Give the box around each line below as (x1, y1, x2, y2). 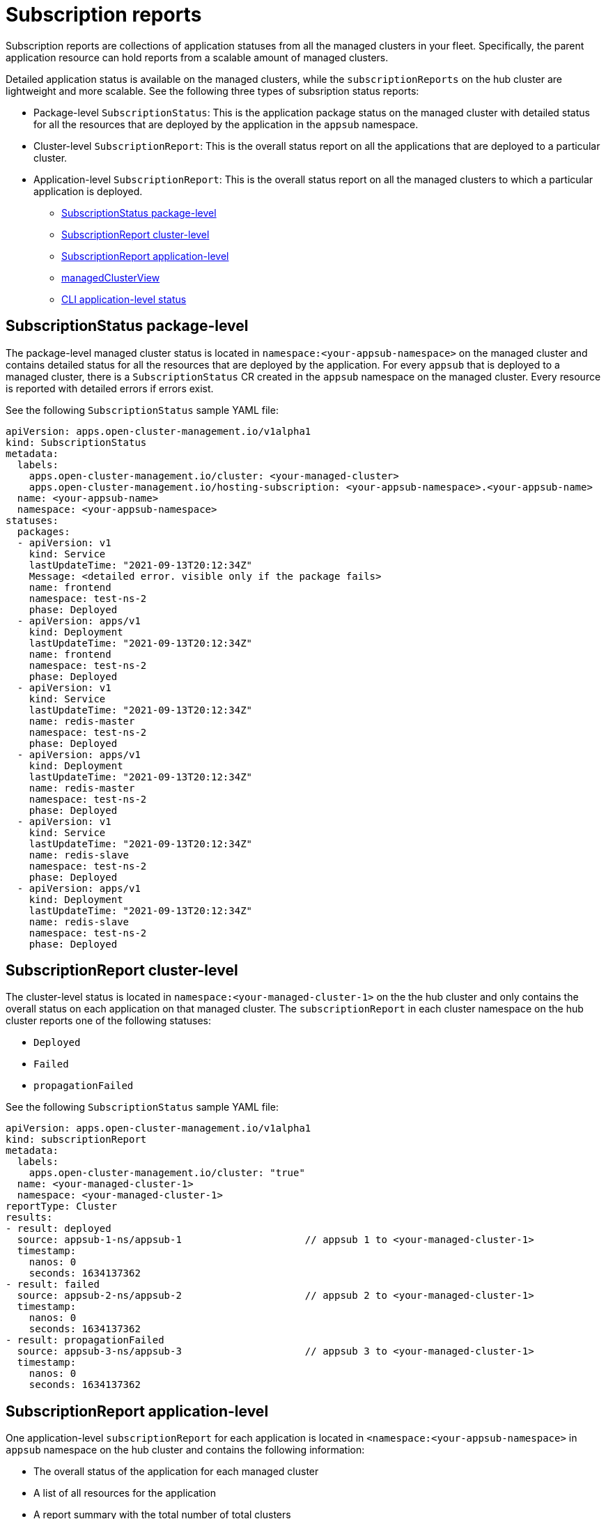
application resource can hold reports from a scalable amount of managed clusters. (6, 51, 389, 63)
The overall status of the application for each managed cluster (33, 1465, 319, 1478)
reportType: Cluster (6, 1201, 118, 1212)
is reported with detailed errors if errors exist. (6, 382, 214, 394)
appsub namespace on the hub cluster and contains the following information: (6, 1444, 365, 1456)
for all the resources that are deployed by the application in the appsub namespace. (33, 118, 419, 130)
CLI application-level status (61, 293, 187, 305)
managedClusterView (61, 271, 160, 284)
